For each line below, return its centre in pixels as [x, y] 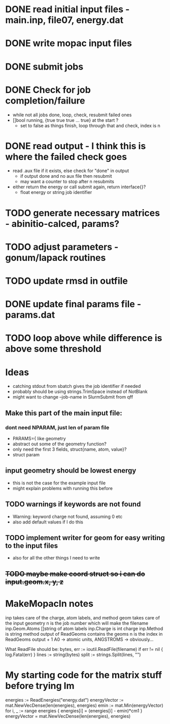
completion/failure [45, 101]
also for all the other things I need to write [56, 558]
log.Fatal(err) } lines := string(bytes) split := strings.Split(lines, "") [73, 654]
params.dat [30, 315]
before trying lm [40, 686]
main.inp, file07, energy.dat [64, 20]
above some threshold [53, 349]
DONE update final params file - [73, 304]
